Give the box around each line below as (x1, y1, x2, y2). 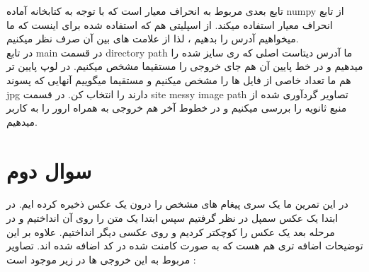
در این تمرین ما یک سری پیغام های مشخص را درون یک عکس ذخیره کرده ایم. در (6, 196, 348, 211)
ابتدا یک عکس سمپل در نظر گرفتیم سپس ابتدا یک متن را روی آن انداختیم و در (6, 211, 339, 225)
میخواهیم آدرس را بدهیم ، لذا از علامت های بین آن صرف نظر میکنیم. (6, 31, 299, 46)
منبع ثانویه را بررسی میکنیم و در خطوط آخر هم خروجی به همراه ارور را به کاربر (6, 100, 347, 115)
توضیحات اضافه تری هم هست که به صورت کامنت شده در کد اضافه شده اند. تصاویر (6, 238, 363, 253)
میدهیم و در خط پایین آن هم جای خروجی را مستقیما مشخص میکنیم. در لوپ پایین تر (6, 59, 363, 73)
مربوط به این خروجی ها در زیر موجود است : (6, 252, 196, 266)
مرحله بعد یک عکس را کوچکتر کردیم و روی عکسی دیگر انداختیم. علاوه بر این (6, 224, 335, 239)
